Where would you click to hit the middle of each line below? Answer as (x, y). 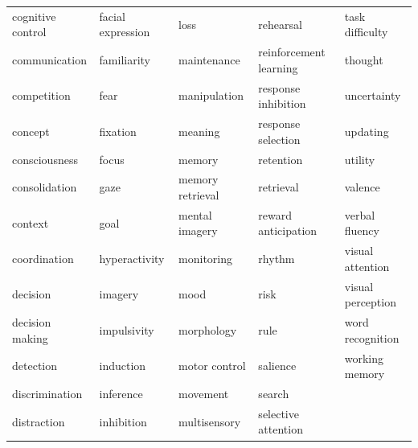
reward (275, 214)
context (31, 222)
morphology (208, 329)
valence (362, 187)
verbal (360, 214)
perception (370, 302)
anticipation (288, 230)
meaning (199, 131)
